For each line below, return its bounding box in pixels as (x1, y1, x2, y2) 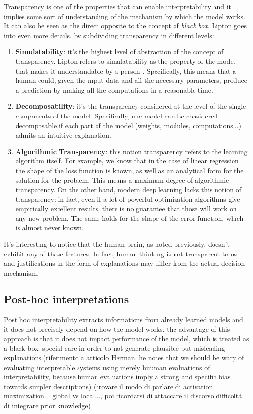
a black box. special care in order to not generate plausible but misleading (4, 343, 225, 353)
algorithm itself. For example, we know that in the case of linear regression (15, 156, 239, 166)
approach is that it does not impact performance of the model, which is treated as (4, 333, 249, 343)
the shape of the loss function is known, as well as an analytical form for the (15, 165, 244, 175)
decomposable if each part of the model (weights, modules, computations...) (15, 120, 241, 130)
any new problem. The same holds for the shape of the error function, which (15, 213, 244, 223)
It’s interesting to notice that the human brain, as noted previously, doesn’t (4, 239, 230, 249)
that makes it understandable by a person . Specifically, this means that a (15, 65, 236, 76)
